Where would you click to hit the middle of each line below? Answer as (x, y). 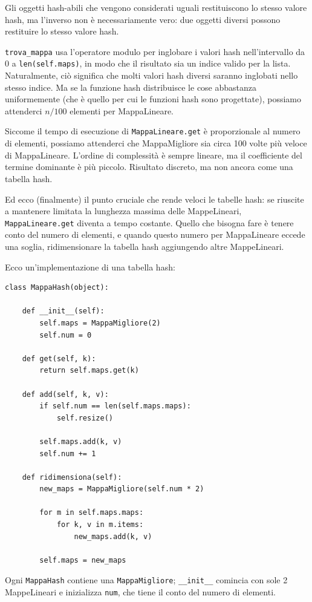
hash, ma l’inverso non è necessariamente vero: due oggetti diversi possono (143, 19)
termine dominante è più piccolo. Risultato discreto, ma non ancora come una (149, 167)
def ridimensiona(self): (72, 477)
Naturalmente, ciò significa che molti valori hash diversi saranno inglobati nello (151, 75)
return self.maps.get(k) (89, 371)
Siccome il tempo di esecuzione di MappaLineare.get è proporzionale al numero (153, 131)
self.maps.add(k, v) (81, 441)
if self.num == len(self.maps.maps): (115, 406)
